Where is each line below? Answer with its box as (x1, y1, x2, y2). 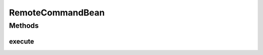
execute (9, 37, 34, 45)
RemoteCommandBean (9, 7, 105, 18)
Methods (9, 21, 39, 30)
